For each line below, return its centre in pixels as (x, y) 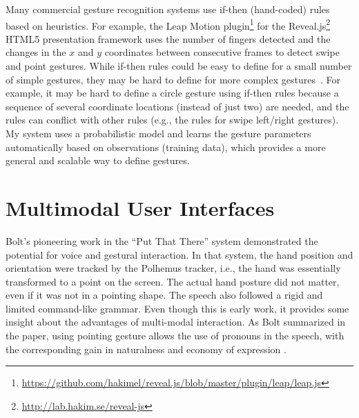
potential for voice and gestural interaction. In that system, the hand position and (179, 254)
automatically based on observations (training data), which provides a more (166, 147)
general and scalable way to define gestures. (98, 160)
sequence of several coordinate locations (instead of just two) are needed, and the (177, 106)
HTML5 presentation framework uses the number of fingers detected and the (168, 38)
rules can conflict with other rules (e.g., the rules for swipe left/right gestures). (172, 120)
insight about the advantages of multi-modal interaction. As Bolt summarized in (176, 322)
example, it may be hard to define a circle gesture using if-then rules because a (172, 93)
